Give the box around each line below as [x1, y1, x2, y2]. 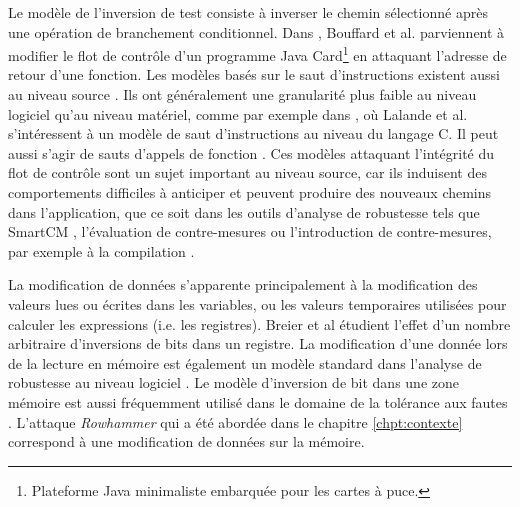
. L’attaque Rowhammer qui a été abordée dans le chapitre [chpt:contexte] [8, 411, 463, 432]
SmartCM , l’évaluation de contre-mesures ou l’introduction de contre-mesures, [8, 221, 492, 242]
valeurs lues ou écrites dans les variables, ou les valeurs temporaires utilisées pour [8, 293, 507, 314]
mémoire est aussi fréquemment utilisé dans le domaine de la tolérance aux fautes [8, 391, 508, 412]
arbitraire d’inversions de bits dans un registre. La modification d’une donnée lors [8, 333, 508, 354]
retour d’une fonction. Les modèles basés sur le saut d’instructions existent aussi [8, 64, 500, 85]
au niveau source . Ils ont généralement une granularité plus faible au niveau [8, 84, 477, 105]
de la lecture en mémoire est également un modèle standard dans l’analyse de [8, 352, 482, 373]
